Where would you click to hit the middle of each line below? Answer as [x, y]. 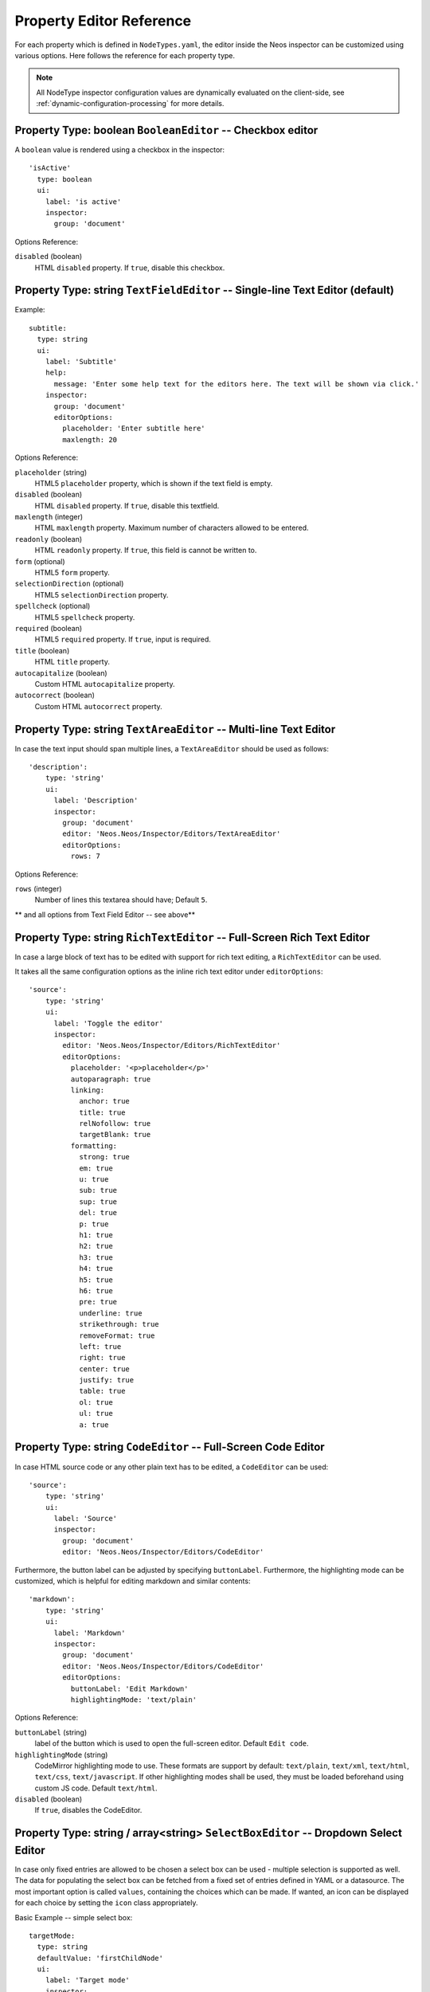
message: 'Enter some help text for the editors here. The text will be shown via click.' [236, 384]
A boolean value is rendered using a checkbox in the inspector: [120, 150]
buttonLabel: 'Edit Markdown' [129, 1688]
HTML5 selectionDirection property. [102, 594]
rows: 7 [86, 856]
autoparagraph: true [111, 1079]
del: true [98, 1213]
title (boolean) [42, 650]
